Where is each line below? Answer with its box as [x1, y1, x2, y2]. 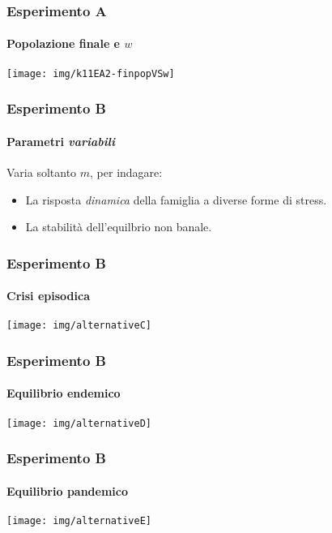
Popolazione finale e [6, 35, 120, 52]
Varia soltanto [6, 163, 77, 180]
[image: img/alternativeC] [6, 320, 151, 332]
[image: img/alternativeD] [6, 417, 151, 429]
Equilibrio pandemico [6, 482, 129, 499]
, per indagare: [90, 163, 163, 180]
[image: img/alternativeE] [6, 514, 151, 527]
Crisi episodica [6, 287, 90, 304]
